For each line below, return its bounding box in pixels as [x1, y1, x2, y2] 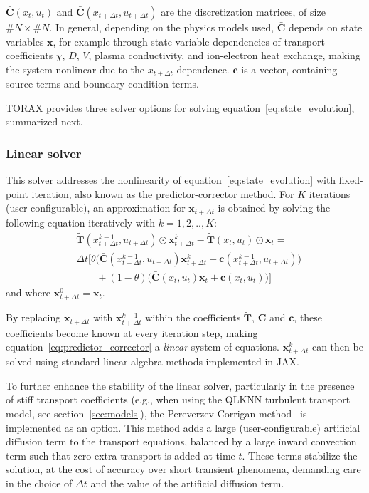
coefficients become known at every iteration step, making [6, 325, 258, 340]
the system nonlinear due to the [6, 61, 145, 76]
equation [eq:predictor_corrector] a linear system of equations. [6, 339, 279, 354]
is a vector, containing [241, 61, 338, 76]
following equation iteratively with [6, 214, 156, 229]
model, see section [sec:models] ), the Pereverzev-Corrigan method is [6, 406, 307, 421]
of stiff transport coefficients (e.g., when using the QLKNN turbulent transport [6, 392, 351, 407]
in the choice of [6, 476, 73, 491]
